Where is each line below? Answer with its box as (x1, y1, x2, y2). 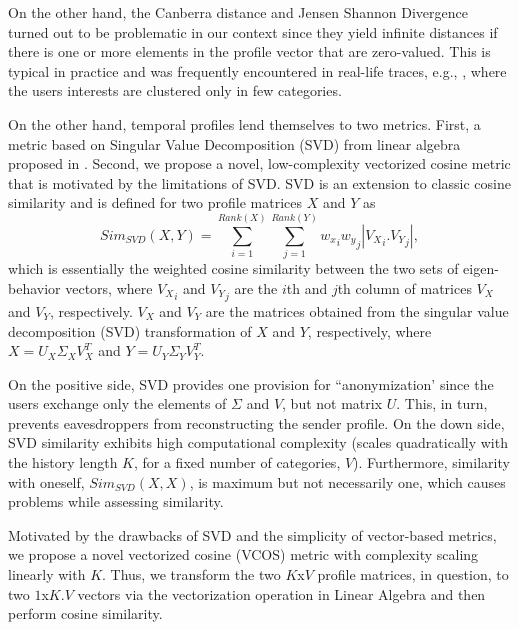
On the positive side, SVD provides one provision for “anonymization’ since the (8, 373, 494, 394)
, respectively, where (307, 320, 432, 341)
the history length (8, 452, 118, 473)
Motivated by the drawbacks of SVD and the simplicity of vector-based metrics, (8, 524, 497, 545)
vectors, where (65, 277, 153, 298)
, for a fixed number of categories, (133, 452, 341, 473)
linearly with (8, 564, 86, 585)
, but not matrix (282, 393, 383, 414)
